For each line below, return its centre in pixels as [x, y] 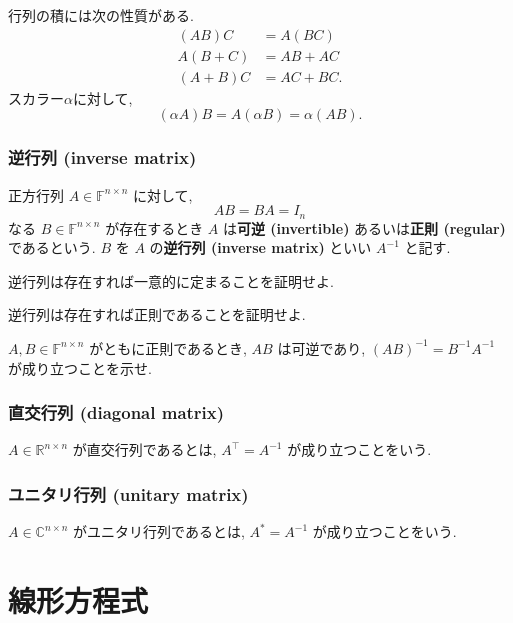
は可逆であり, [321, 347]
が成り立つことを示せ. [80, 367]
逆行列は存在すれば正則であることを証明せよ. [157, 314]
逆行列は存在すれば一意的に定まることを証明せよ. [171, 280]
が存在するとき [154, 227]
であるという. [52, 247]
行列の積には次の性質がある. [101, 15]
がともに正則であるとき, [168, 347]
